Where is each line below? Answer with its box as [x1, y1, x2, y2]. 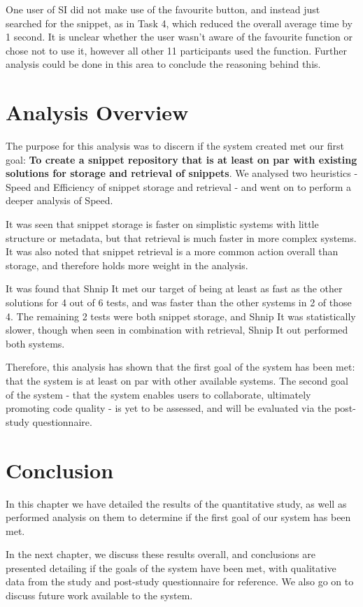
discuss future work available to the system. [6, 588, 193, 603]
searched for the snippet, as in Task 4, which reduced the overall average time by [6, 15, 353, 30]
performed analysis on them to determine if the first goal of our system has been [6, 510, 351, 524]
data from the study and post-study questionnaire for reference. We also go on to [6, 574, 354, 589]
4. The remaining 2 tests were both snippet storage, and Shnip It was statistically [6, 308, 356, 323]
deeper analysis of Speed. [6, 193, 113, 208]
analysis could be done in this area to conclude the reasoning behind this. [6, 57, 321, 71]
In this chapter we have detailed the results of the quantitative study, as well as [6, 496, 347, 510]
